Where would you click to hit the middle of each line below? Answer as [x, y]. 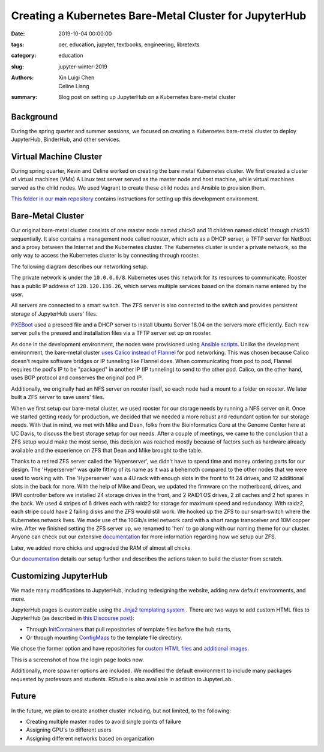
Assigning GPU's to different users [69, 730]
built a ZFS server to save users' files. [58, 397]
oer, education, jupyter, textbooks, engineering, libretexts [129, 44]
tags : [18, 44]
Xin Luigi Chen [76, 77]
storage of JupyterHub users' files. [54, 314]
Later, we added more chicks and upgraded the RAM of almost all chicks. [101, 548]
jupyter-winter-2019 [83, 67]
